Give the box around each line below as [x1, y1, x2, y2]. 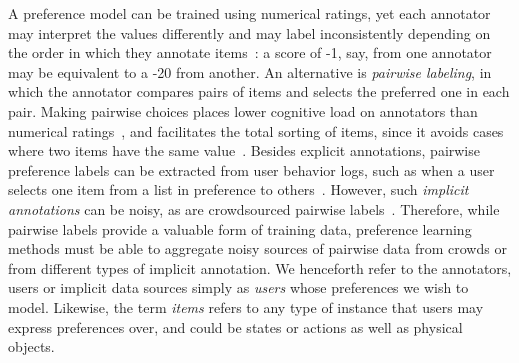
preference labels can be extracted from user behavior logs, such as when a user [8, 159, 495, 180]
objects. [8, 336, 55, 357]
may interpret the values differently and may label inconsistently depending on [8, 22, 491, 43]
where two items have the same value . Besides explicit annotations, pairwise [8, 140, 480, 161]
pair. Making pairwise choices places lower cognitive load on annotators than [8, 100, 478, 121]
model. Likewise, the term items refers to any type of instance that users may [8, 296, 484, 317]
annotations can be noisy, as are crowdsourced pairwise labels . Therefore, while [8, 198, 500, 219]
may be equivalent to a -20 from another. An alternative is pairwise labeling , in [8, 61, 492, 82]
